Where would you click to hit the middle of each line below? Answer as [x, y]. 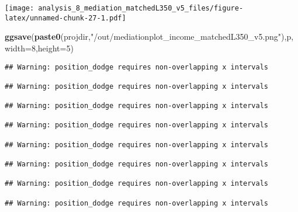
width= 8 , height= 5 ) [39, 48]
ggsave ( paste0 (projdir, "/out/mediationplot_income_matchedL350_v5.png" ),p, [149, 37]
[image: [20, 8]
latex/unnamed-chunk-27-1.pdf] [65, 18]
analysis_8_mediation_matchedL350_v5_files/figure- [141, 8]
